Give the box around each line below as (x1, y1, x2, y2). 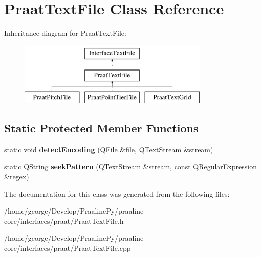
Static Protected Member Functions (4, 120, 199, 136)
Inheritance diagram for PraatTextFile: (4, 28, 126, 38)
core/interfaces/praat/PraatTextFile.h (4, 215, 124, 226)
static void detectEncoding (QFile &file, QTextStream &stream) (4, 144, 213, 154)
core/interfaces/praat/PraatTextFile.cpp (4, 243, 131, 253)
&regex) (4, 171, 29, 182)
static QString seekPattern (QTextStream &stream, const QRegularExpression (4, 161, 257, 172)
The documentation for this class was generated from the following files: (4, 188, 230, 199)
